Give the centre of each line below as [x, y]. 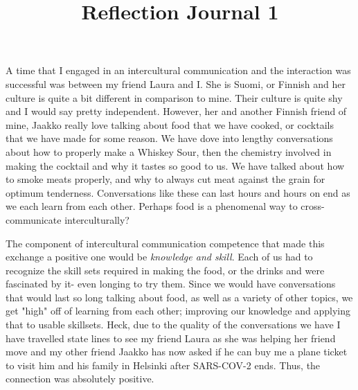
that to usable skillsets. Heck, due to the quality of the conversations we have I [173, 325]
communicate [34, 219]
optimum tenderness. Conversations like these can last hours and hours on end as [178, 192]
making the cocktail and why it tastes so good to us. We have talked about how [175, 165]
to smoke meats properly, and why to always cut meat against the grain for [165, 179]
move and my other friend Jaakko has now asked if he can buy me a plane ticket [177, 352]
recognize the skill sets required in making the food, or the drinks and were [165, 270]
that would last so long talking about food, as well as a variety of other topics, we [179, 297]
